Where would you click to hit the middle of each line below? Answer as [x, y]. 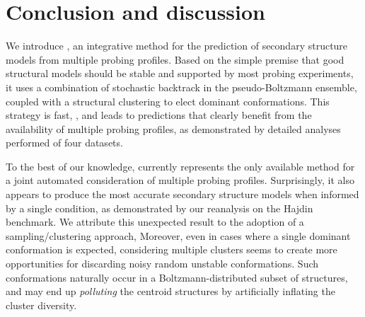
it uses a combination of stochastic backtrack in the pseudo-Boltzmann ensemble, [181, 87]
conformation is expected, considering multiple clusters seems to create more [172, 249]
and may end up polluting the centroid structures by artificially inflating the [170, 291]
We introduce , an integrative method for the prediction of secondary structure [177, 46]
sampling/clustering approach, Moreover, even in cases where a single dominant [178, 235]
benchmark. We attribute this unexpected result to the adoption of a [155, 222]
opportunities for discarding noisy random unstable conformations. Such [162, 264]
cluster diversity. [41, 305]
